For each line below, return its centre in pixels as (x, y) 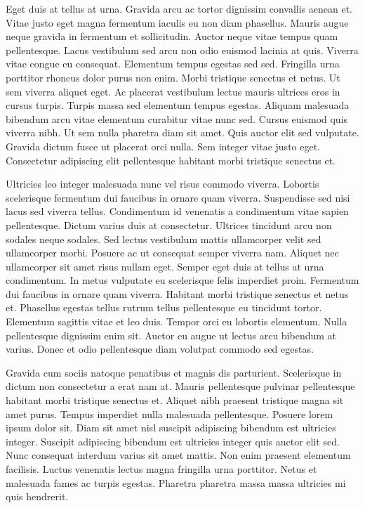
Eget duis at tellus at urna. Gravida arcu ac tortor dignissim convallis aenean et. (179, 8)
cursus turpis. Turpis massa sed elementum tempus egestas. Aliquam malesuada (178, 105)
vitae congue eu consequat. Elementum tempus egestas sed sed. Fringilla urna (173, 64)
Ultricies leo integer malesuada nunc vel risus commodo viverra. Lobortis (162, 184)
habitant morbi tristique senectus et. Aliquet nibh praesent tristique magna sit (175, 400)
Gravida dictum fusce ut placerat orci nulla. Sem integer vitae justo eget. (163, 146)
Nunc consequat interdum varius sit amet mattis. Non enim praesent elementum (178, 455)
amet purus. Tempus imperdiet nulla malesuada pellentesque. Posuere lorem (170, 413)
